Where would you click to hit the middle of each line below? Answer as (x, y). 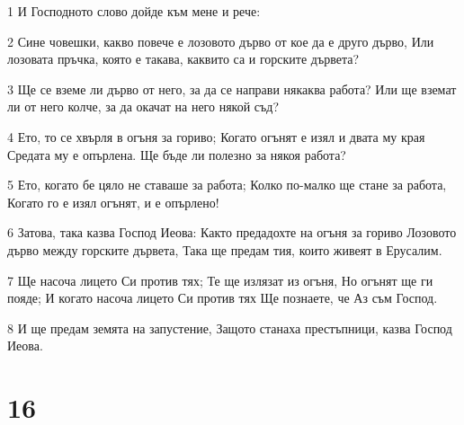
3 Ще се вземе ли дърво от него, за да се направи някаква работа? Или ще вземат (232, 89)
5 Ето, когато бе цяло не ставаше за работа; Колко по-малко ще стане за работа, (227, 185)
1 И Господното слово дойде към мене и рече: (134, 11)
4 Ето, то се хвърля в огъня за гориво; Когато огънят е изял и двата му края (216, 136)
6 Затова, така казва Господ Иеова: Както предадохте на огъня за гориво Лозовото (232, 232)
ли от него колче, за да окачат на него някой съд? (143, 106)
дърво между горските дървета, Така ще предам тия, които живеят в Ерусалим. (225, 249)
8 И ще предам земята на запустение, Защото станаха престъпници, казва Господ (230, 328)
